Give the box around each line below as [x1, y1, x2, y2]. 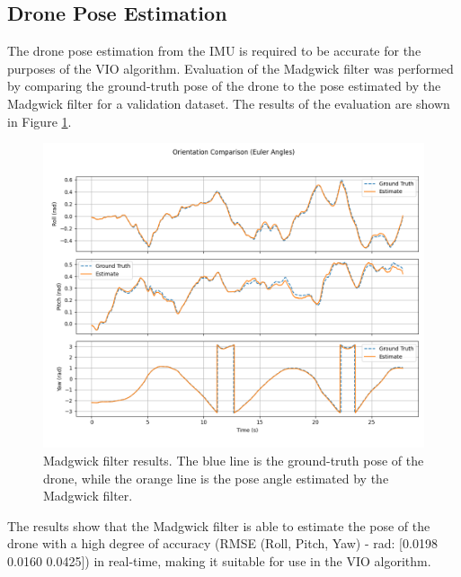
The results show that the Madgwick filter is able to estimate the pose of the [7, 516, 430, 535]
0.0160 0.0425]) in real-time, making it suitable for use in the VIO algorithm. [7, 551, 431, 570]
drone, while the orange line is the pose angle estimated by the [43, 468, 389, 487]
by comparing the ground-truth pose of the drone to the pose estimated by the [7, 76, 441, 95]
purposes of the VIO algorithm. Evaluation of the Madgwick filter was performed [7, 58, 454, 77]
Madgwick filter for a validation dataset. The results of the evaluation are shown [7, 93, 450, 112]
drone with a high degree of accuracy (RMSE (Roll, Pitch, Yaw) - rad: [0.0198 [7, 534, 438, 553]
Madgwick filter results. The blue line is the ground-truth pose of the [43, 450, 424, 469]
